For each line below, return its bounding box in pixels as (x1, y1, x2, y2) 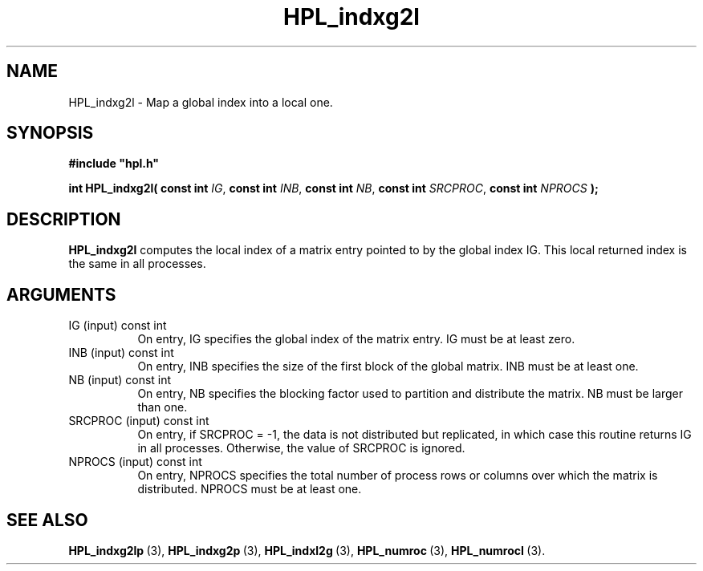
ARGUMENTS (6, 284, 116, 305)
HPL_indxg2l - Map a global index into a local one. (68, 95, 333, 109)
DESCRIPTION (6, 209, 121, 229)
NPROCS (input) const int (68, 455, 202, 469)
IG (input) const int (68, 318, 167, 333)
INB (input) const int (68, 346, 174, 360)
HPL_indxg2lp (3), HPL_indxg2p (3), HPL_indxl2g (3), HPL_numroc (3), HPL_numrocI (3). (68, 543, 546, 557)
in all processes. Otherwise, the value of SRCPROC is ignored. (137, 441, 465, 456)
